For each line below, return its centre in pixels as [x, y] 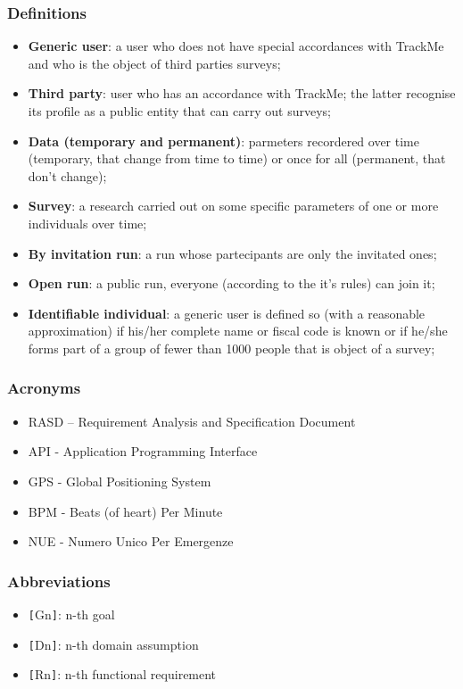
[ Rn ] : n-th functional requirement [122, 674]
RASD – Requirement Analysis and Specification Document [192, 421]
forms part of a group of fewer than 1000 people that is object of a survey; [231, 348]
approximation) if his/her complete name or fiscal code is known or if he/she [238, 331]
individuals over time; [87, 223]
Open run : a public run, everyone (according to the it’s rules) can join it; [231, 283]
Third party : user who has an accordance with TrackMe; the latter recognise [242, 93]
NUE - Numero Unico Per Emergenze [131, 541]
